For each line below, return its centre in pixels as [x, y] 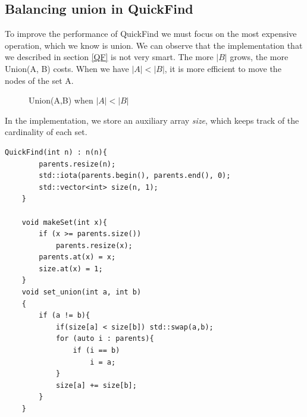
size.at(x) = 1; [71, 269]
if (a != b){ [65, 316]
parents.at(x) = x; [77, 257]
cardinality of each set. [46, 132]
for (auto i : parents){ [105, 339]
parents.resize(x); [94, 245]
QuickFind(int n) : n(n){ [56, 152]
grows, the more [259, 57]
